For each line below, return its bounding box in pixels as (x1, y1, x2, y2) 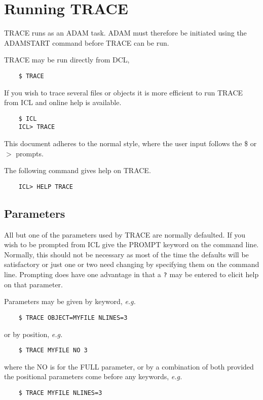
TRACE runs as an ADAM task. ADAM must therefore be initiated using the (4, 27, 247, 38)
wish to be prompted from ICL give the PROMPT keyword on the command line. (4, 239, 259, 250)
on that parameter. (4, 279, 63, 289)
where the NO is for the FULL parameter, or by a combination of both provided (4, 361, 254, 372)
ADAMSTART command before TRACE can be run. (4, 37, 169, 48)
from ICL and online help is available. (4, 97, 122, 108)
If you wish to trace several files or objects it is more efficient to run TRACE (4, 87, 243, 97)
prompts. (16, 148, 44, 158)
